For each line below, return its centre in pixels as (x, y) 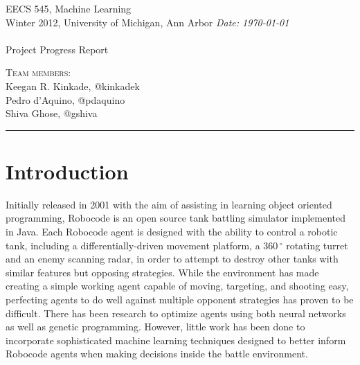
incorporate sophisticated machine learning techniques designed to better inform (176, 340)
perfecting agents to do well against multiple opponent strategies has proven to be (180, 300)
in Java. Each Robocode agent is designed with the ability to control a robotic (172, 232)
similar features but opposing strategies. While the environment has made (162, 272)
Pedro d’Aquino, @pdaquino (65, 99)
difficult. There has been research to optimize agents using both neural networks (176, 313)
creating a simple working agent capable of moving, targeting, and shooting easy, (177, 286)
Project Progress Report (57, 49)
